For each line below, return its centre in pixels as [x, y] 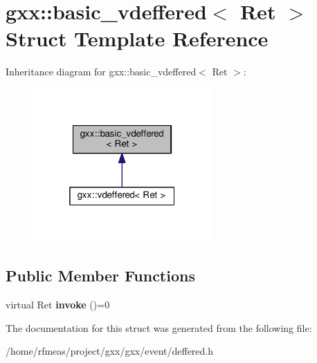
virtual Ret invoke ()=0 [58, 304]
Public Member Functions [100, 276]
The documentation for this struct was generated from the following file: [159, 327]
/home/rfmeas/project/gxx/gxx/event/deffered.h [110, 351]
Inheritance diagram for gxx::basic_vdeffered [101, 72]
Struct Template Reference [137, 38]
